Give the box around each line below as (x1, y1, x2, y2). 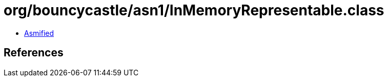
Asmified (24, 28, 54, 37)
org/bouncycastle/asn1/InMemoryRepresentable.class (4, 2, 384, 19)
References (4, 46, 64, 59)
